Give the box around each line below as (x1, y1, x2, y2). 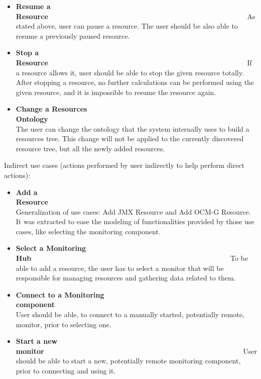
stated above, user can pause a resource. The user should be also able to (16, 21, 238, 31)
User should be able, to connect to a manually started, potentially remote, (16, 309, 244, 320)
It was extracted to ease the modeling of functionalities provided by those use (16, 216, 254, 227)
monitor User (16, 345, 257, 356)
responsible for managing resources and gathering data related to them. (16, 272, 236, 283)
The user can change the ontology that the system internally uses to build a (16, 123, 249, 134)
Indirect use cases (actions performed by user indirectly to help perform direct (4, 160, 245, 170)
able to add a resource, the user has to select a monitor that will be (16, 262, 224, 273)
